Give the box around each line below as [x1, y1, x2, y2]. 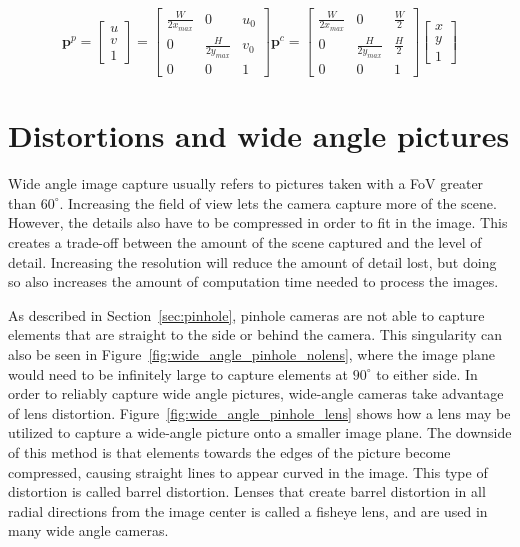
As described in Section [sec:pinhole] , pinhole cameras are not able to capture [8, 304, 485, 325]
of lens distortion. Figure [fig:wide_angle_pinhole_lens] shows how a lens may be [8, 402, 511, 423]
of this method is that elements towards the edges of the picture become [8, 442, 451, 462]
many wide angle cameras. [8, 520, 169, 541]
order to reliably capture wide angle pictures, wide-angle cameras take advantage [8, 383, 504, 404]
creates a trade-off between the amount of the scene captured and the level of [8, 232, 482, 253]
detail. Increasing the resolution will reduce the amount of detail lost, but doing [8, 251, 497, 272]
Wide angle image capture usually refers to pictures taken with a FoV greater [8, 173, 484, 194]
